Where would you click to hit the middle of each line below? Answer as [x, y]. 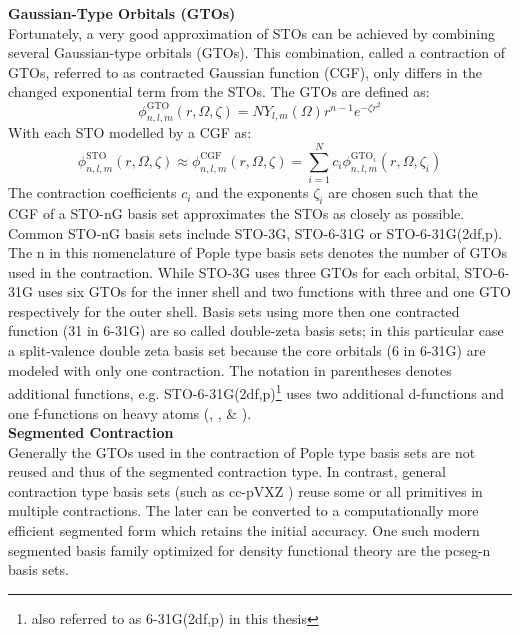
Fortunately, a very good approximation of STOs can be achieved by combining [251, 32]
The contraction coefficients [92, 192]
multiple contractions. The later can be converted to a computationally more [243, 510]
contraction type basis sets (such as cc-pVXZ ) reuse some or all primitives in [245, 490]
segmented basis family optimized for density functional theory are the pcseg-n [249, 549]
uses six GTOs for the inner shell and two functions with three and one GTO [274, 291]
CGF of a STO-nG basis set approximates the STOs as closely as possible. [236, 212]
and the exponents [252, 192]
